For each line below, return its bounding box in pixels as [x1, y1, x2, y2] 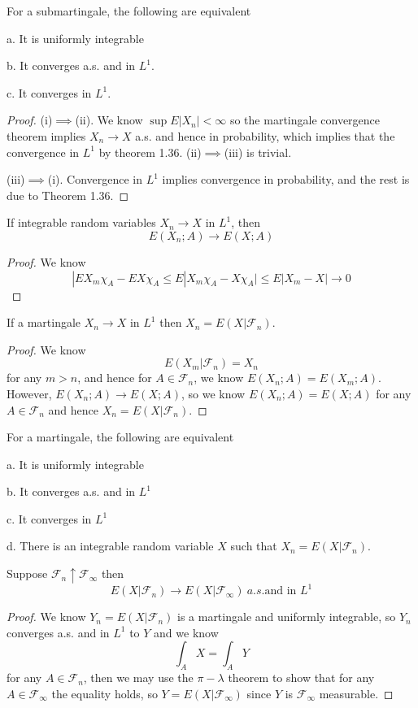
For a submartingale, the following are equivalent [7, 2, 251, 19]
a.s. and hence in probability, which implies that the [135, 127, 395, 144]
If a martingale [7, 314, 81, 331]
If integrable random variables [7, 214, 156, 231]
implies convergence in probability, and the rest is [162, 171, 410, 188]
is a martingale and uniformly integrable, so [176, 608, 396, 625]
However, [7, 384, 52, 402]
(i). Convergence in [47, 171, 143, 188]
